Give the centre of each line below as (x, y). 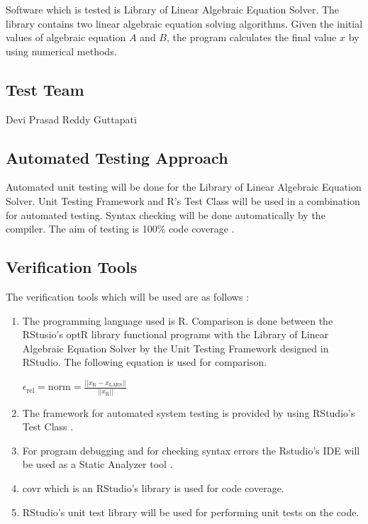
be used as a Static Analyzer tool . (97, 464)
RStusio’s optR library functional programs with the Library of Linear (175, 334)
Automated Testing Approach (117, 157)
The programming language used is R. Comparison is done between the (178, 320)
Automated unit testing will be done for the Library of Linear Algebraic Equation (184, 187)
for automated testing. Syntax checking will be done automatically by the (166, 214)
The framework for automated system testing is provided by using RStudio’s (189, 412)
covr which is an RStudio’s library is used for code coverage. (153, 487)
